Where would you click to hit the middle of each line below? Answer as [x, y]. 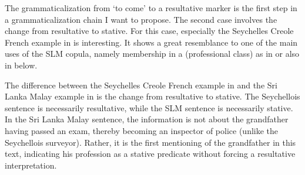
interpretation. [31, 165]
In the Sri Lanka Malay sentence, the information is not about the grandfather [147, 119]
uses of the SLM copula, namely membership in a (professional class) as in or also [152, 54]
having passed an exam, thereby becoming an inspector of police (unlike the [142, 130]
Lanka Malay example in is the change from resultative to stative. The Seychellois [152, 96]
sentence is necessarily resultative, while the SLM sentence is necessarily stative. [149, 107]
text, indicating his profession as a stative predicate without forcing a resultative [150, 154]
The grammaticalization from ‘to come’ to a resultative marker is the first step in [151, 8]
